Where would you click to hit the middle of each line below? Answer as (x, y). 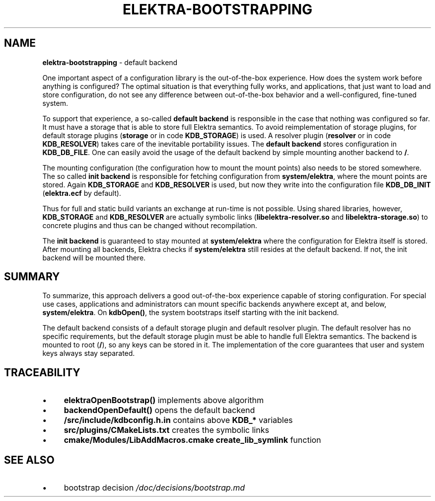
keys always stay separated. (89, 353)
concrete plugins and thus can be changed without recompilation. (150, 225)
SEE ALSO (29, 460)
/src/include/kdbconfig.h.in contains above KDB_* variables (178, 420)
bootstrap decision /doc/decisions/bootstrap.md (154, 488)
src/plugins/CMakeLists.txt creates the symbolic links (166, 430)
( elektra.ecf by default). (82, 193)
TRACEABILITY (42, 372)
